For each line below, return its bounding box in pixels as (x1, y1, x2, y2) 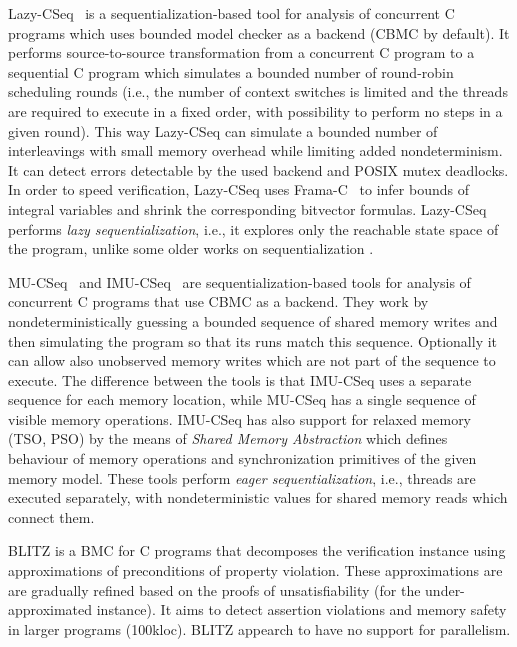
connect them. (8, 506, 95, 527)
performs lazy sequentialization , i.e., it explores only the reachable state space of (8, 218, 499, 239)
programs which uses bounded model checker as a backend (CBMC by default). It (8, 22, 510, 43)
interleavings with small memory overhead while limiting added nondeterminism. (8, 140, 503, 161)
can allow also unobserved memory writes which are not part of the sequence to (8, 350, 496, 371)
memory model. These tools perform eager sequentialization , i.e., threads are (8, 467, 476, 488)
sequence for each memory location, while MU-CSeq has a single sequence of (8, 389, 476, 410)
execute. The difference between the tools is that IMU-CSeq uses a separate (8, 369, 472, 390)
